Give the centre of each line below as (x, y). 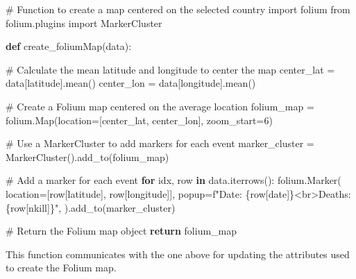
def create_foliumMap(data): (69, 46)
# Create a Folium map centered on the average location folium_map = (160, 106)
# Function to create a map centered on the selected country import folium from (178, 9)
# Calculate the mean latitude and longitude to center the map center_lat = (170, 69)
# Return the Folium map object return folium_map (121, 231)
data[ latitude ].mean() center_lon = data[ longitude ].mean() (131, 83)
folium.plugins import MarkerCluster (84, 23)
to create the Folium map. (61, 268)
